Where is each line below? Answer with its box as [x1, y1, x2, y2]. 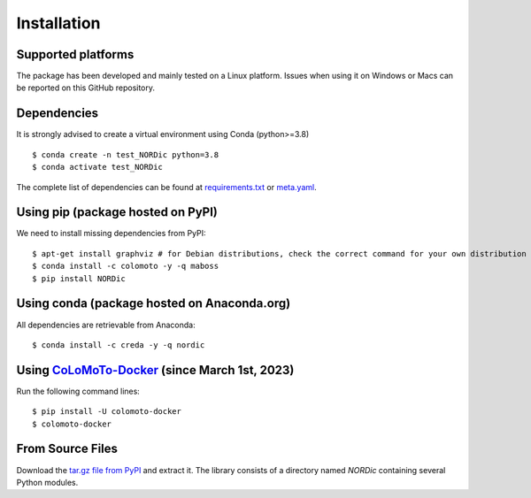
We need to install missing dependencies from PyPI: [16, 228, 207, 239]
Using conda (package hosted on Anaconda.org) [16, 296, 291, 311]
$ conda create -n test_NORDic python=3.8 [32, 149, 219, 159]
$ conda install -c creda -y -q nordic [32, 340, 205, 349]
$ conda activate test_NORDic [32, 162, 164, 172]
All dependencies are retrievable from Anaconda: [16, 319, 196, 330]
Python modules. [16, 477, 79, 487]
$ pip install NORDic [32, 273, 126, 283]
